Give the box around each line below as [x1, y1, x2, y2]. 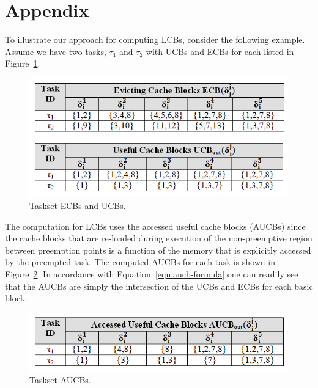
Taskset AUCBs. [29, 373, 91, 386]
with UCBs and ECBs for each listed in [146, 45, 294, 57]
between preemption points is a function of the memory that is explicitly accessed [5, 243, 311, 256]
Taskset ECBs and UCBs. [29, 199, 126, 212]
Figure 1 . [5, 57, 40, 70]
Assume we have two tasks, [5, 45, 106, 57]
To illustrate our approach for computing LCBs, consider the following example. [5, 33, 305, 46]
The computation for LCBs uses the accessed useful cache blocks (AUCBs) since [5, 219, 306, 232]
